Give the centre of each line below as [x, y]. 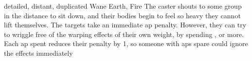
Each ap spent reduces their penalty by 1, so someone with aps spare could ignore [126, 43]
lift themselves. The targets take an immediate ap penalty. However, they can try [125, 25]
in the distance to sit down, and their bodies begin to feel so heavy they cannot [122, 15]
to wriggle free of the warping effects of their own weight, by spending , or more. [124, 34]
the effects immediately [38, 53]
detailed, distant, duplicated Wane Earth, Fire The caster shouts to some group [123, 6]
